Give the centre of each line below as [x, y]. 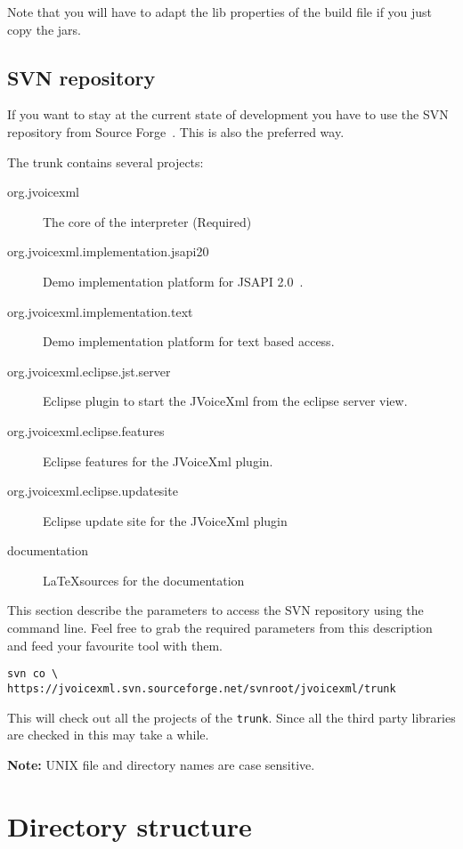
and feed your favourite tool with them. [115, 645]
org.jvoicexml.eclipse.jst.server [89, 371]
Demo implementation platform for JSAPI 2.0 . [173, 281]
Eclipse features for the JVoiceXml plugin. [158, 461]
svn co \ [33, 674]
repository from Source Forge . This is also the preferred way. [176, 131]
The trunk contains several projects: [106, 162]
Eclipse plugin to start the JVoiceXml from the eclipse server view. [225, 401]
